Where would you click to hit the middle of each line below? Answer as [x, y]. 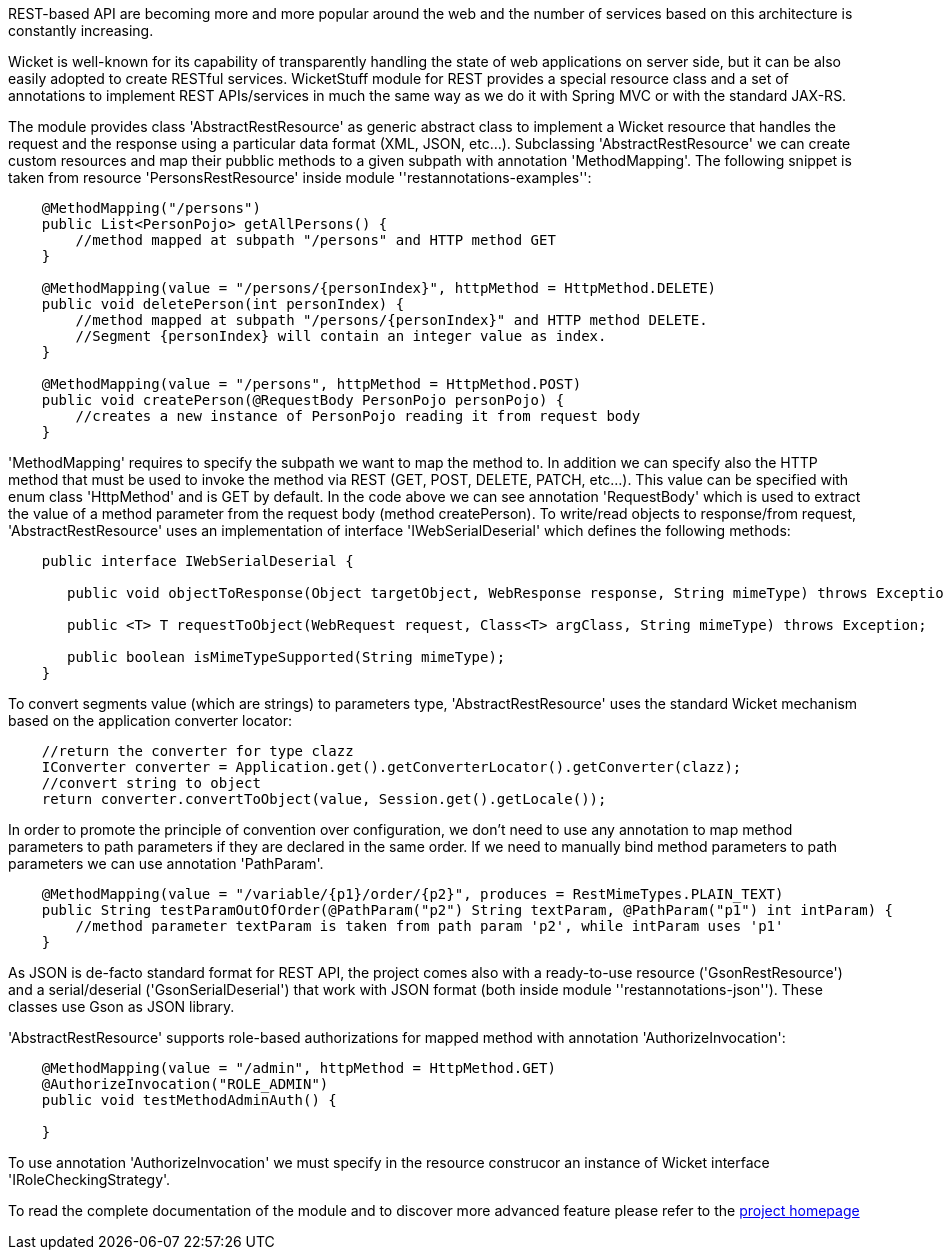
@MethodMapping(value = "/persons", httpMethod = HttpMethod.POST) [311, 384]
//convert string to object [151, 783]
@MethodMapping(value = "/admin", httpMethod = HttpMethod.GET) [298, 1068]
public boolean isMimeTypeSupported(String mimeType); [286, 657]
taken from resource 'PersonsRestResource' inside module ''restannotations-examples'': [300, 177]
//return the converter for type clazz [197, 751]
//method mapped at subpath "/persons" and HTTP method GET [315, 240]
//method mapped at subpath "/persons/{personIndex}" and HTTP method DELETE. [391, 320]
